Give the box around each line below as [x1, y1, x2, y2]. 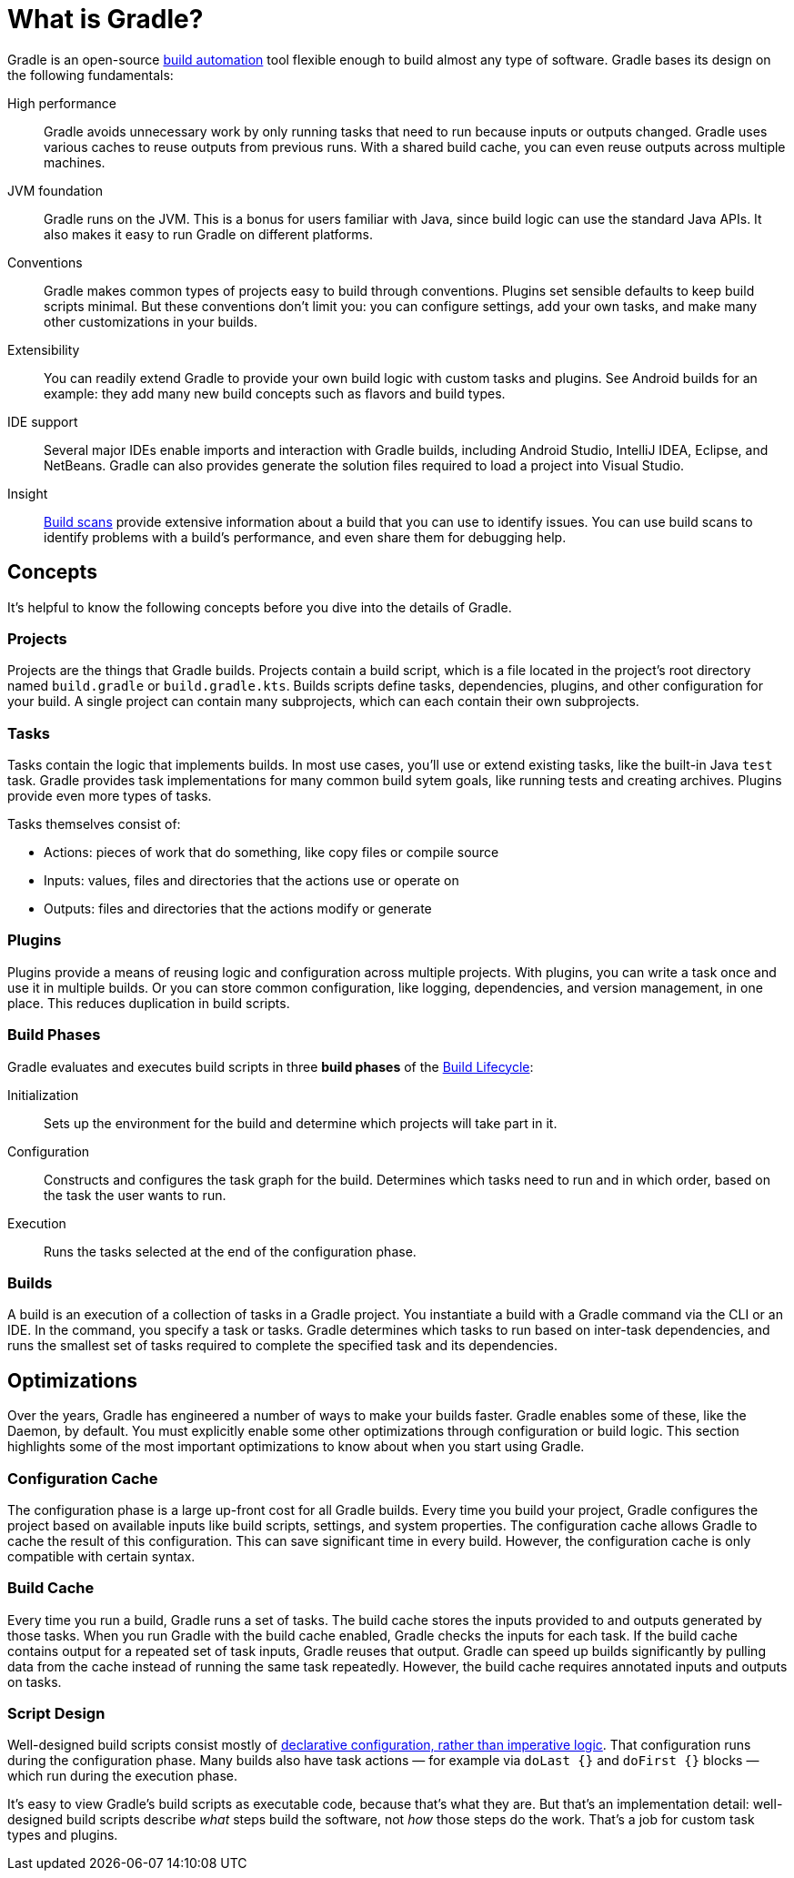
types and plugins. [7, 1827, 118, 1843]
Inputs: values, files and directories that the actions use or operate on [44, 873, 459, 889]
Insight [7, 485, 48, 501]
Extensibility [7, 341, 80, 358]
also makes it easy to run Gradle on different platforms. [44, 226, 373, 242]
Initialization [7, 1086, 79, 1103]
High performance [7, 95, 117, 111]
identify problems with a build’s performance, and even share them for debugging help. [44, 529, 567, 545]
